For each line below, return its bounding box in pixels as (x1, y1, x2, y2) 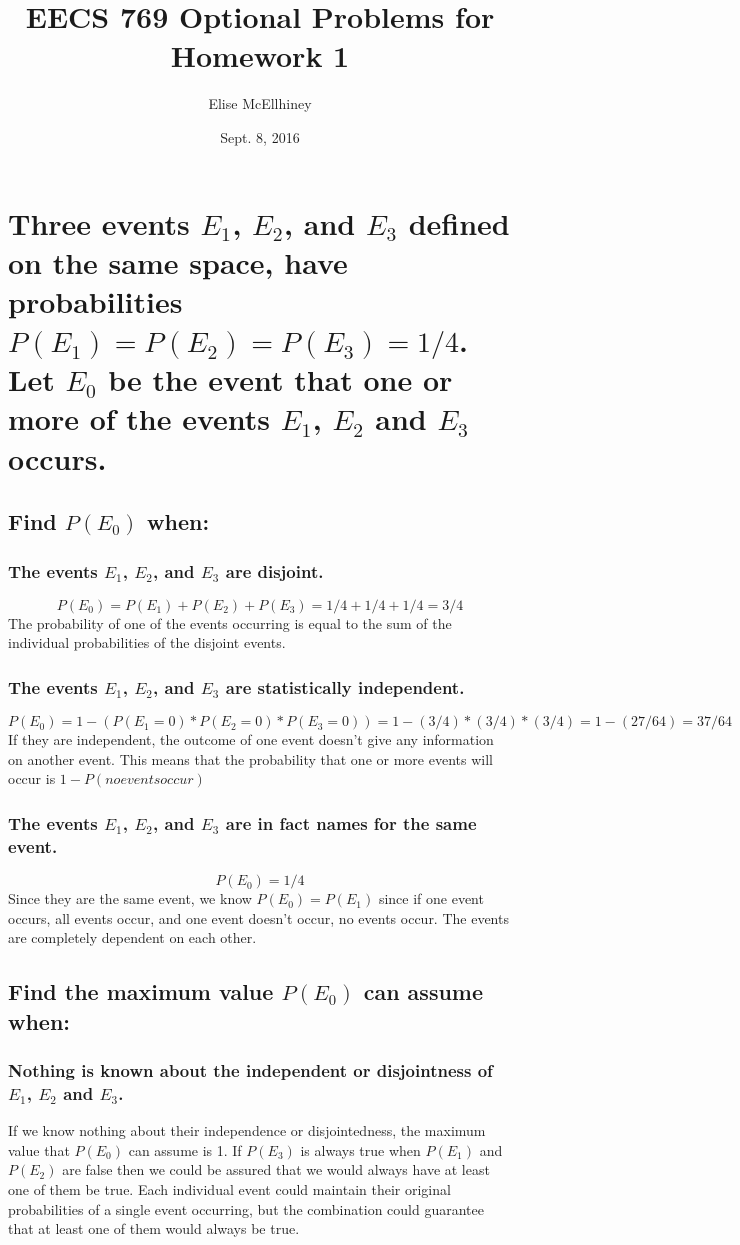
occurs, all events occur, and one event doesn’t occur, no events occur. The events (8, 907, 509, 928)
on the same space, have (8, 241, 348, 282)
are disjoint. (225, 558, 324, 583)
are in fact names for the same (225, 810, 477, 835)
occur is (8, 768, 56, 789)
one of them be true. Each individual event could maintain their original (8, 1179, 451, 1200)
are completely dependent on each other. (8, 927, 257, 948)
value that (8, 1139, 70, 1160)
